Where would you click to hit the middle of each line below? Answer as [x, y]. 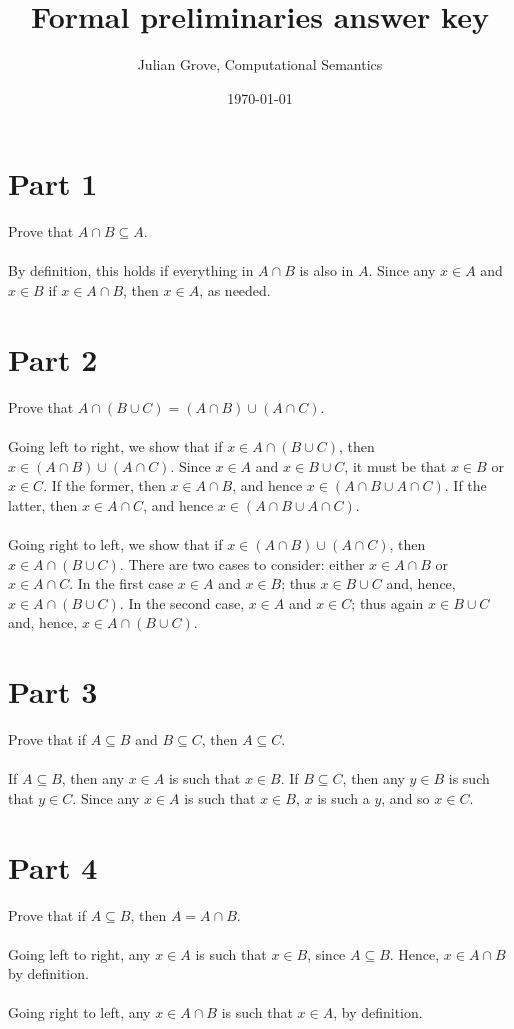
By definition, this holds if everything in [131, 270]
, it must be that [395, 465]
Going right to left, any [79, 1012]
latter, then [43, 504]
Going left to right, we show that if [115, 445]
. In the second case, [182, 602]
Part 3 [53, 691]
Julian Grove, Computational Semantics [260, 64]
